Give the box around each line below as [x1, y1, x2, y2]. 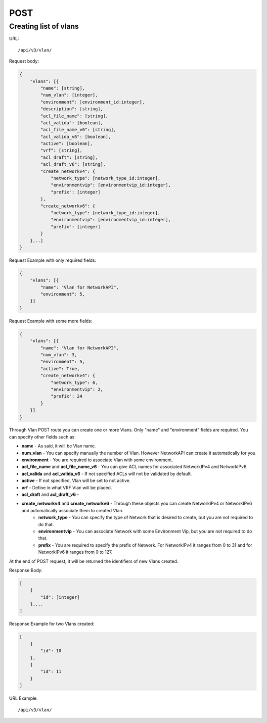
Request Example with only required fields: [9, 257, 96, 263]
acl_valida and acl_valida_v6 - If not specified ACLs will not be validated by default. [21, 471, 192, 477]
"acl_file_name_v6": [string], [40, 127, 116, 133]
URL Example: [9, 695, 38, 701]
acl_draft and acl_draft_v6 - [21, 491, 79, 497]
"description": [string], [40, 106, 103, 112]
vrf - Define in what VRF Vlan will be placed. [21, 484, 112, 490]
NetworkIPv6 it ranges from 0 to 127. [38, 549, 113, 555]
